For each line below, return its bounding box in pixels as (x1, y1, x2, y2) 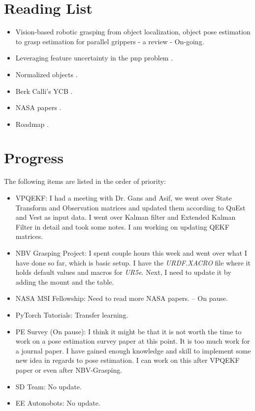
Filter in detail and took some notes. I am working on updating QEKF (15, 221, 229, 232)
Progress (4, 147, 64, 168)
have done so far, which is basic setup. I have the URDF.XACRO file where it (15, 257, 251, 267)
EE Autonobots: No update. (15, 398, 100, 408)
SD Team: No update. (15, 381, 82, 391)
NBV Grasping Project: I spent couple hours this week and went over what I (15, 247, 247, 258)
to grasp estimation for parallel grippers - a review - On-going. (15, 36, 204, 46)
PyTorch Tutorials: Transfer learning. (15, 309, 128, 320)
